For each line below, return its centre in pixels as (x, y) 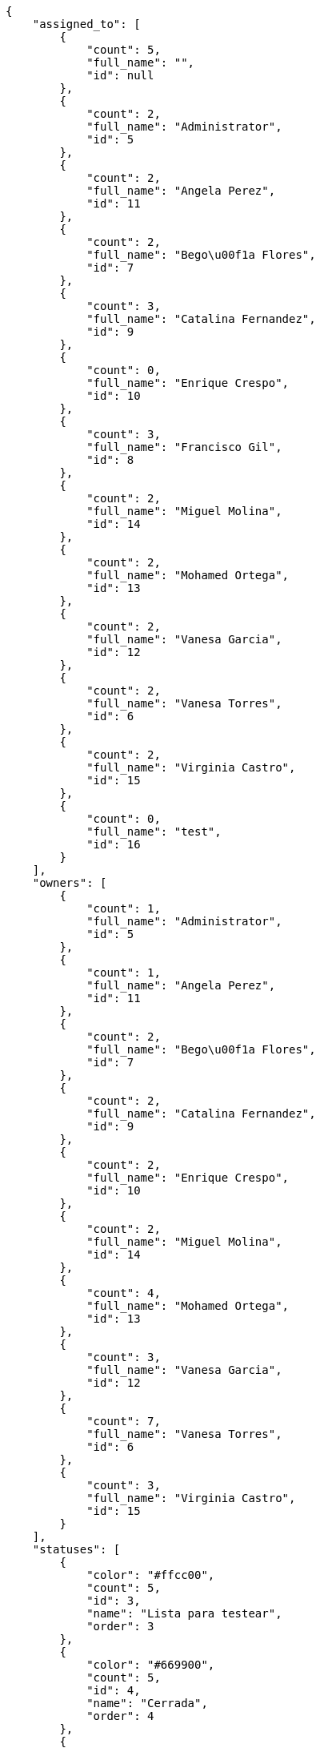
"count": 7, (124, 1421)
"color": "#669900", (151, 1665)
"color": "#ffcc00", (151, 1575)
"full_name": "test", (154, 832)
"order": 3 (120, 1626)
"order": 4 (120, 1716)
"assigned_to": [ (86, 24)
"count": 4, (124, 1293)
